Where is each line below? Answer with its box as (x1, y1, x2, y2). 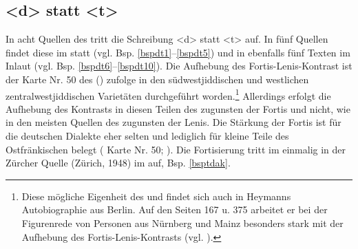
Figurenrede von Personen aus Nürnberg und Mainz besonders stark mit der (21, 215, 344, 230)
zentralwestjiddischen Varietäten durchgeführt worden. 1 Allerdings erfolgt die (6, 86, 331, 102)
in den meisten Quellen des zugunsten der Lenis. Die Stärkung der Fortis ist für (6, 115, 341, 129)
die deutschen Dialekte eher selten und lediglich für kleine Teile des (6, 129, 289, 143)
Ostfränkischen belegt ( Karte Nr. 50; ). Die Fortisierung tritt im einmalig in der (6, 142, 346, 156)
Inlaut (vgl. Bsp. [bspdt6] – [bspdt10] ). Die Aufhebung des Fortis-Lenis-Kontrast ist (6, 58, 352, 73)
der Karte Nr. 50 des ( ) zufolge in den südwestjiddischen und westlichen (6, 72, 309, 86)
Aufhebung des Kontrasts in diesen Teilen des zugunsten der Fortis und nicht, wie (6, 101, 350, 116)
